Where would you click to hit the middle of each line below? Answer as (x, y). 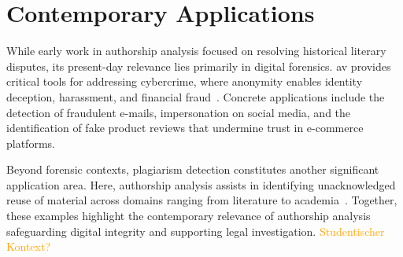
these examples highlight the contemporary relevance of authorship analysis (189, 216)
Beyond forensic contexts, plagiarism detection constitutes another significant (193, 169)
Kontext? (28, 246)
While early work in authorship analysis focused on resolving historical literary (196, 51)
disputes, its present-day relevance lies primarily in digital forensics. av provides (199, 66)
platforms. (31, 143)
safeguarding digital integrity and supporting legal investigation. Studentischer (196, 231)
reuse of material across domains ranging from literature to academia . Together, (202, 200)
